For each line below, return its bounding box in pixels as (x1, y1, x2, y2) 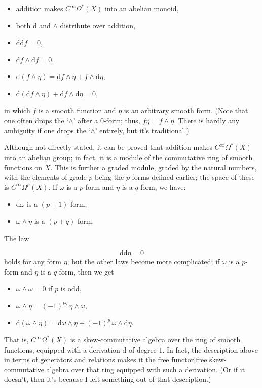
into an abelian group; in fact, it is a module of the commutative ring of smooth (4, 151, 253, 162)
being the (95, 172, 124, 182)
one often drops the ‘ (4, 115, 69, 126)
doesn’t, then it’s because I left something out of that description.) (4, 374, 211, 384)
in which (4, 105, 30, 115)
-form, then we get (56, 266, 114, 277)
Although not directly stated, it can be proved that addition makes (4, 142, 212, 152)
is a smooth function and (38, 105, 116, 115)
